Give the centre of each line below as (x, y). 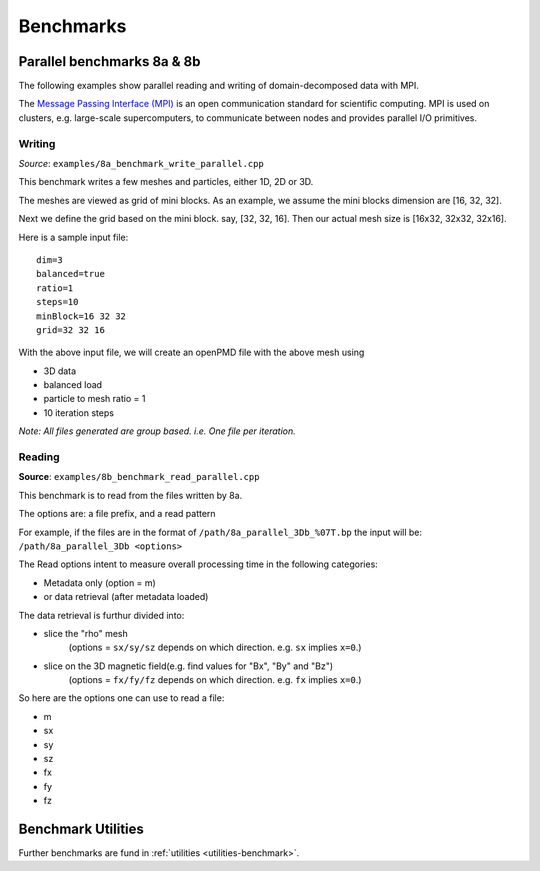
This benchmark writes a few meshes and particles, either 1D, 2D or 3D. (166, 182)
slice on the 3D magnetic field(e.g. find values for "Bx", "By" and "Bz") (188, 666)
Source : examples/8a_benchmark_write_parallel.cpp (141, 163)
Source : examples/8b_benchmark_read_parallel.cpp (139, 477)
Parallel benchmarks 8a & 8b (109, 61)
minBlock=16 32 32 (81, 316)
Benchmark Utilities (81, 829)
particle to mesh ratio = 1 (94, 399)
